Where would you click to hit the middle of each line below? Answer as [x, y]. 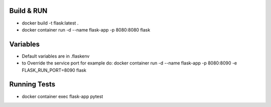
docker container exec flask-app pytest [62, 96]
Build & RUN [28, 11]
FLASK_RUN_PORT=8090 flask [54, 70]
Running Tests [32, 84]
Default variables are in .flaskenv [56, 56]
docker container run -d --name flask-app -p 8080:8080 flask [86, 29]
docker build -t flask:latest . [50, 23]
